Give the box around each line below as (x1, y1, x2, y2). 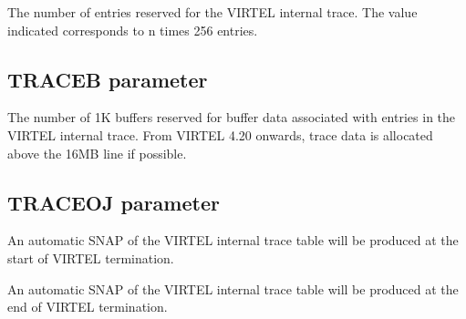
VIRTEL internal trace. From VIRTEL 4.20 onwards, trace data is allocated (7, 125, 433, 144)
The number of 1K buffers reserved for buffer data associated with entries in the (7, 108, 456, 127)
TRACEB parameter (7, 65, 208, 93)
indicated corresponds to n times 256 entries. (7, 20, 258, 39)
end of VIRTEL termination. (7, 297, 168, 316)
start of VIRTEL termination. (7, 248, 174, 267)
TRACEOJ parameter (7, 188, 220, 216)
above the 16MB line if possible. (7, 143, 187, 162)
